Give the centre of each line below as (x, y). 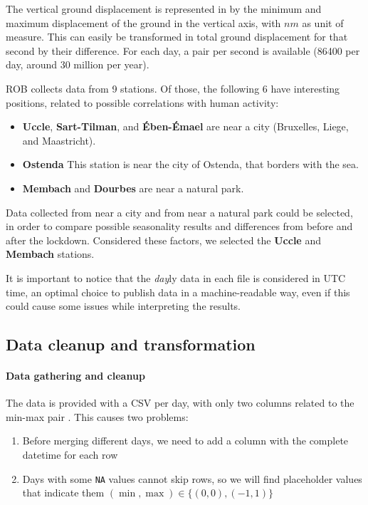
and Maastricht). (59, 140)
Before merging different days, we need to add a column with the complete (185, 441)
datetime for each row (70, 455)
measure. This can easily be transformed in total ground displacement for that (177, 37)
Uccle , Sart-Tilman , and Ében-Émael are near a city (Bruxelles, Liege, (185, 126)
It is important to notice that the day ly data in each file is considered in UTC (176, 277)
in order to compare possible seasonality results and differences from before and (179, 226)
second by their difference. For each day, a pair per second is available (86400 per (183, 50)
